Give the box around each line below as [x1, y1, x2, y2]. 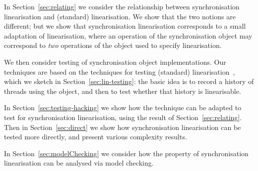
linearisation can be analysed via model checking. [4, 158, 154, 168]
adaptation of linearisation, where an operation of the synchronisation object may [4, 30, 253, 41]
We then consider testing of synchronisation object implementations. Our [4, 56, 226, 67]
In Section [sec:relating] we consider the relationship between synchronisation [4, 1, 240, 11]
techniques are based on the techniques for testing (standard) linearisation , [4, 66, 235, 77]
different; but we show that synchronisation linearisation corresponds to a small [4, 21, 246, 31]
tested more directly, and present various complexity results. [4, 131, 187, 142]
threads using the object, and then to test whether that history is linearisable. [4, 85, 241, 96]
